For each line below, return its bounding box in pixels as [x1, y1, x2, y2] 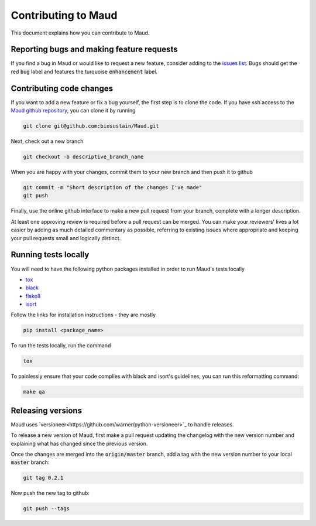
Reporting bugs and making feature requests [11, 45, 178, 54]
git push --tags [23, 505, 70, 512]
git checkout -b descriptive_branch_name [23, 153, 144, 160]
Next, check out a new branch [11, 138, 84, 145]
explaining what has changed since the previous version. [11, 440, 148, 447]
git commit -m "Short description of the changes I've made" [23, 185, 202, 191]
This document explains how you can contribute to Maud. [11, 29, 150, 36]
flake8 [25, 292, 41, 299]
